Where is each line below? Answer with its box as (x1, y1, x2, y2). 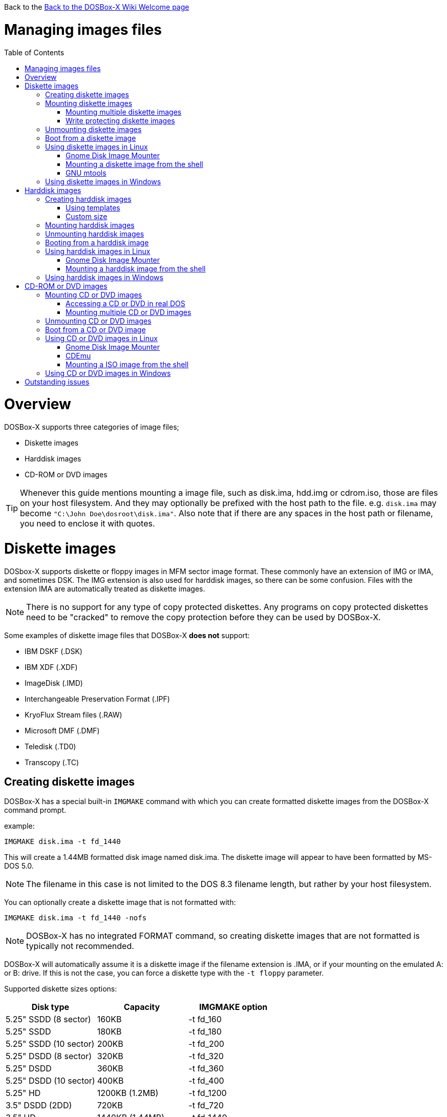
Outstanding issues (25, 377, 90, 386)
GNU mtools (66, 168, 107, 177)
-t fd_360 (188, 1063, 224, 1074)
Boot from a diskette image (45, 133, 136, 142)
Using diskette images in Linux (45, 142, 148, 151)
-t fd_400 (188, 1076, 224, 1086)
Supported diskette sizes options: (4, 984, 117, 994)
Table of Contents (4, 48, 65, 57)
